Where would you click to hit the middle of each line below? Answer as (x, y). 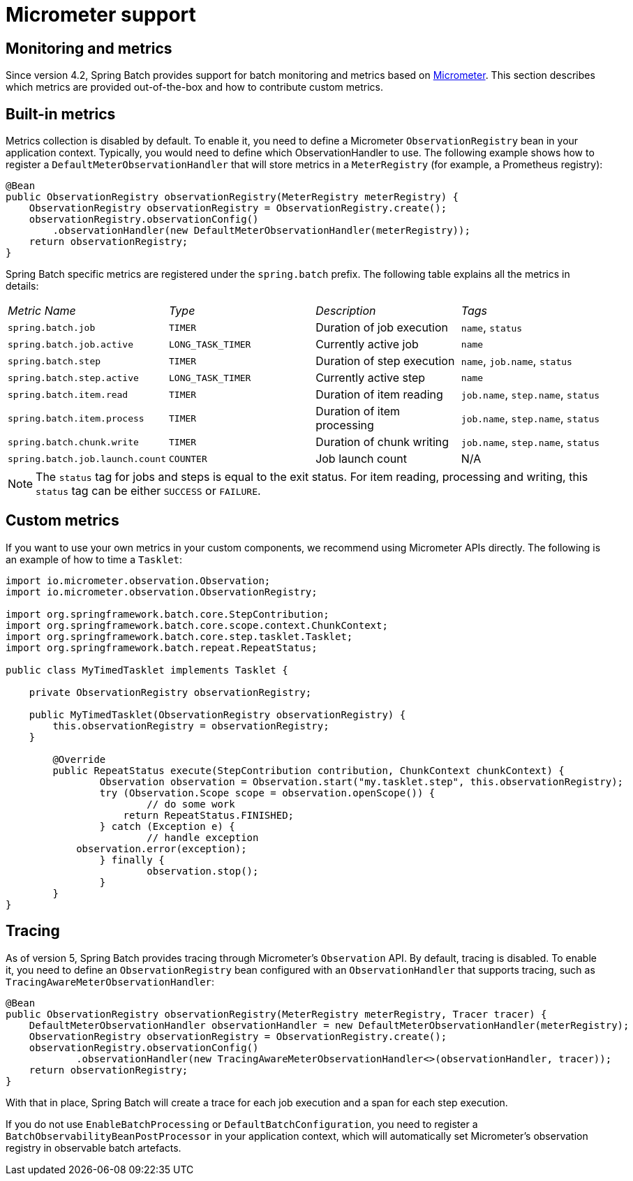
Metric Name (42, 311)
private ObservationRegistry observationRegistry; (170, 692)
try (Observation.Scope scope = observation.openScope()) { (267, 793)
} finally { (132, 860)
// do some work (191, 804)
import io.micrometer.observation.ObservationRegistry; (162, 592)
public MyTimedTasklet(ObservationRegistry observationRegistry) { (217, 714)
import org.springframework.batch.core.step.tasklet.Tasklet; (179, 636)
